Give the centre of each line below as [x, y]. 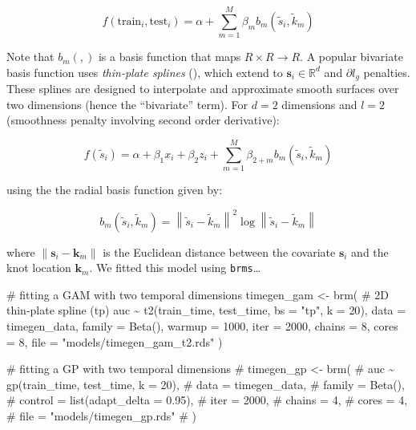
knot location [39, 268]
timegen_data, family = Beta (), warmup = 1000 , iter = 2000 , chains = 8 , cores [202, 325]
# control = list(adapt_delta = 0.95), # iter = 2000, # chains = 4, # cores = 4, [207, 400]
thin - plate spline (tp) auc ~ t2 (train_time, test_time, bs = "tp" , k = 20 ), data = [206, 310]
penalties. [387, 72]
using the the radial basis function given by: [115, 190]
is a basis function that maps [170, 57]
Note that [30, 57]
